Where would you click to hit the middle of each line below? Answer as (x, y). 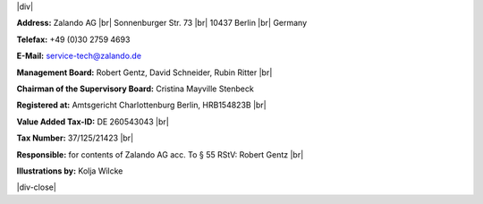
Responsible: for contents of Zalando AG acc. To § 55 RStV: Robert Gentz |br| (160, 154)
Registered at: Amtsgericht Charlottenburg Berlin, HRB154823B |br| (142, 105)
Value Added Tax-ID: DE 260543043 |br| (93, 122)
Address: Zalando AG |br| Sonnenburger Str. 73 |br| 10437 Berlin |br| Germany (162, 23)
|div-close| (37, 187)
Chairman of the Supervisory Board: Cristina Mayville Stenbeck (135, 89)
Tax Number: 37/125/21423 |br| (75, 138)
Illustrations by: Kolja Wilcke (70, 171)
